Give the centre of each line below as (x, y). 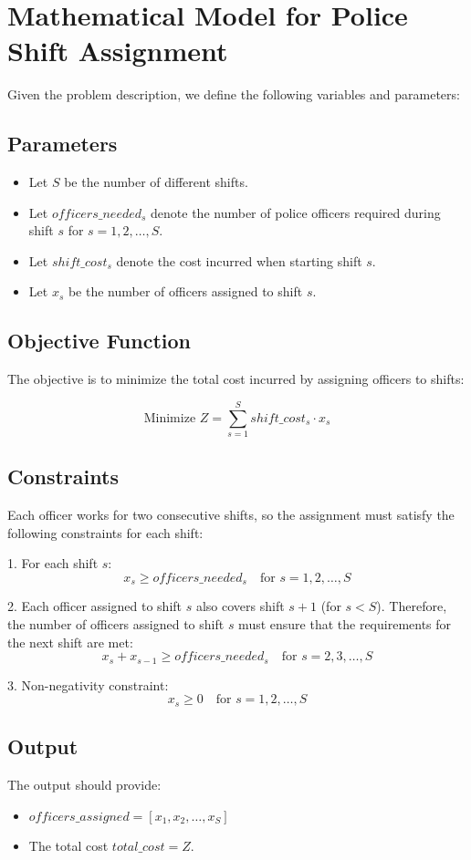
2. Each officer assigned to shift (95, 606)
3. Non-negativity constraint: (88, 684)
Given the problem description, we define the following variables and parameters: (234, 94)
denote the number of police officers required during (296, 212)
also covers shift (240, 606)
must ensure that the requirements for (345, 624)
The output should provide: (84, 784)
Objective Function (99, 341)
